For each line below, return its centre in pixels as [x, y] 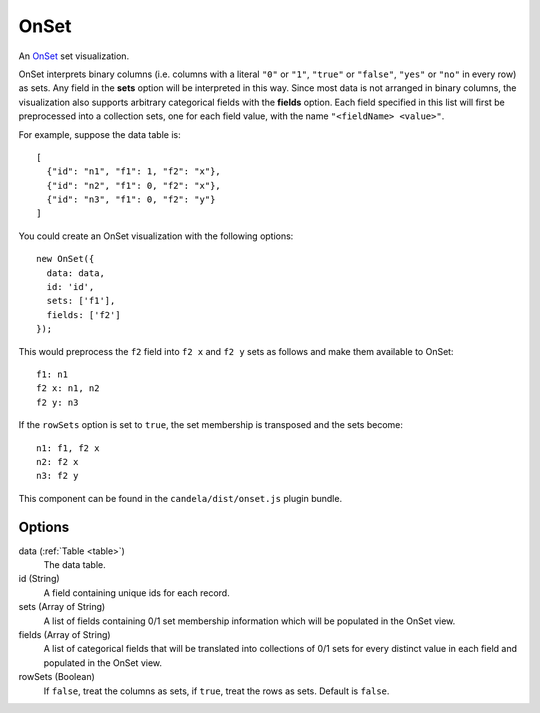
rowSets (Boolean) [56, 677]
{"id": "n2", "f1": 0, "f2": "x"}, [134, 185]
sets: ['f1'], [81, 301]
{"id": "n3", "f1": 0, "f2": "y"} [131, 199]
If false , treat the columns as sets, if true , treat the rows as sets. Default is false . [216, 691]
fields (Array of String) [64, 634]
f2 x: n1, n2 [68, 388]
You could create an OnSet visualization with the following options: [156, 236]
